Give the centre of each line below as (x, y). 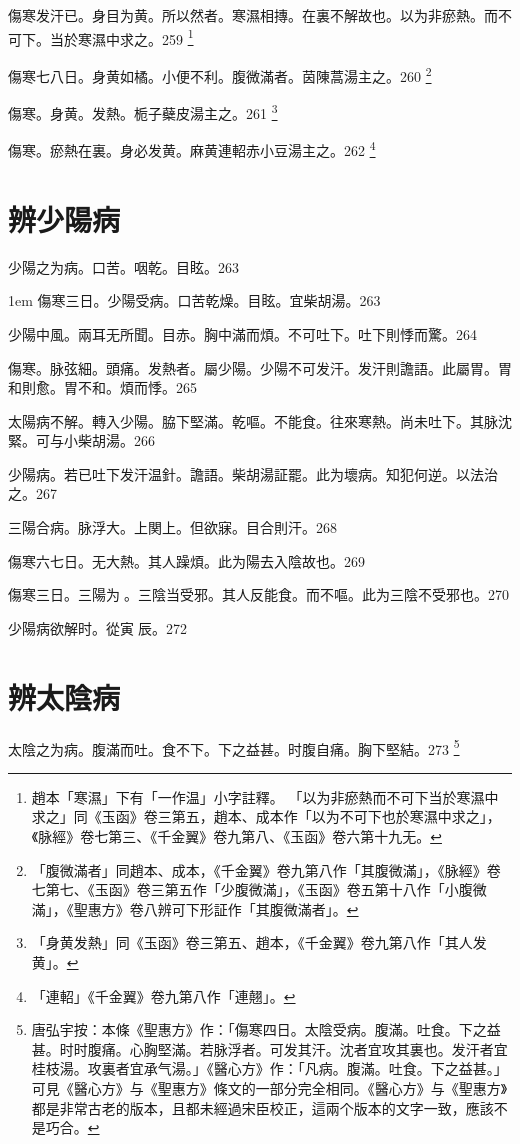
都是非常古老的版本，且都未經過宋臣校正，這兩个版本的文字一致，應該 (262, 1107)
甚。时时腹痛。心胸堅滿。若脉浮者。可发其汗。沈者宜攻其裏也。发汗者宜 (269, 1048)
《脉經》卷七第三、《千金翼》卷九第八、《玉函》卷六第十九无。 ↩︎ (236, 836)
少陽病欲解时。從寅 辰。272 (97, 627)
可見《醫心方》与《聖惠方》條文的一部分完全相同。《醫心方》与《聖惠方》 (269, 1087)
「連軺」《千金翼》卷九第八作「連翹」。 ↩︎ (163, 995)
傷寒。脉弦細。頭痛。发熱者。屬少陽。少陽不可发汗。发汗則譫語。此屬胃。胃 (260, 367)
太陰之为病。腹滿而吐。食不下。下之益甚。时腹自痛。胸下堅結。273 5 (234, 747)
